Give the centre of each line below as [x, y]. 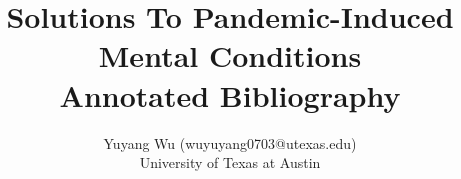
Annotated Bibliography [230, 94]
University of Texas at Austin [230, 162]
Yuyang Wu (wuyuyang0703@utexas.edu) [230, 142]
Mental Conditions [230, 55]
